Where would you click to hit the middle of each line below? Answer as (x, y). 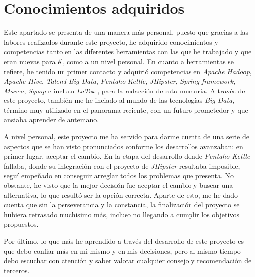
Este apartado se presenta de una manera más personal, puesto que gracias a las (126, 32)
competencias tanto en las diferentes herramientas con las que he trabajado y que (128, 51)
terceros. (17, 270)
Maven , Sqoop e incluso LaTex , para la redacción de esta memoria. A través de (125, 90)
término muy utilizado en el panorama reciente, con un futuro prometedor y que (126, 110)
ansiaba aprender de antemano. (52, 120)
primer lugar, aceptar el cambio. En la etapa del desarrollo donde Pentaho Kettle (127, 156)
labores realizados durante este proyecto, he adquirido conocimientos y (111, 42)
